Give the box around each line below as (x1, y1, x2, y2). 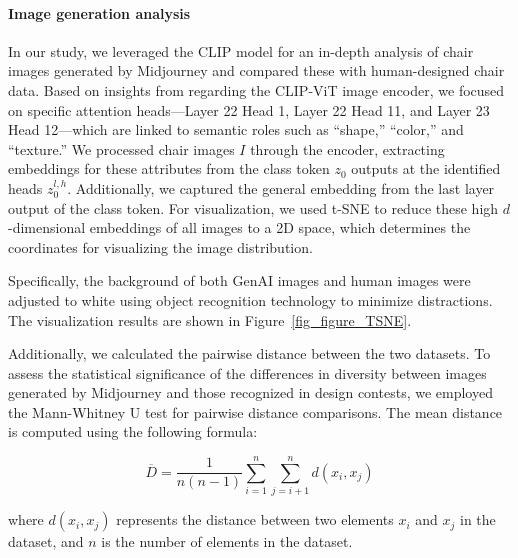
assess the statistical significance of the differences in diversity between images (8, 362, 487, 383)
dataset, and (8, 531, 84, 552)
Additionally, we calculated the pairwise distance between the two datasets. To (8, 343, 491, 364)
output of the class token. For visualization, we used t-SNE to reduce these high (8, 197, 499, 218)
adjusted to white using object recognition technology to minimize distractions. (8, 289, 493, 310)
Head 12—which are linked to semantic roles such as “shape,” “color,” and (8, 119, 464, 140)
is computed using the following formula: (8, 421, 258, 442)
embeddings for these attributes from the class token (8, 158, 330, 179)
